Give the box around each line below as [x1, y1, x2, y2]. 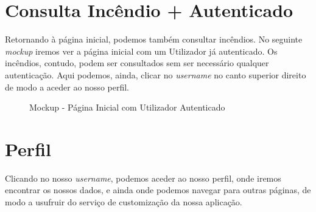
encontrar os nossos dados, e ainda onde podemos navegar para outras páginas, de [5, 183, 311, 196]
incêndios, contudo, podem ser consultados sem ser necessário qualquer [5, 56, 269, 69]
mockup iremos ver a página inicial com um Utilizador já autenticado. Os [5, 44, 278, 57]
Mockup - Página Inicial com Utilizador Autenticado [29, 101, 225, 114]
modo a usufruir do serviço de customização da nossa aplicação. [5, 196, 242, 208]
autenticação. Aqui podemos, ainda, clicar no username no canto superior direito [5, 68, 306, 81]
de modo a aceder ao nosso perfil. [5, 80, 129, 93]
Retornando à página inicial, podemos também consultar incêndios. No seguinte [5, 33, 303, 46]
